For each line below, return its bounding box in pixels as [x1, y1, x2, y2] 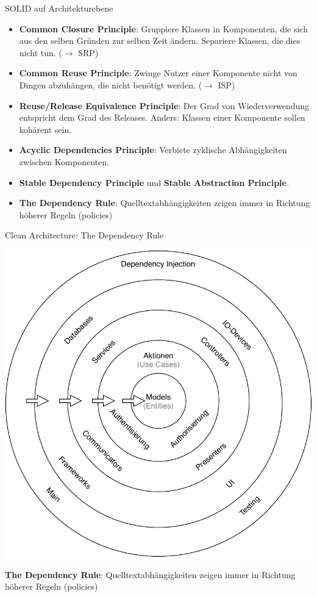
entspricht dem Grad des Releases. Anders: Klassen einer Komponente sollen [19, 111, 305, 124]
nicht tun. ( [19, 46, 62, 59]
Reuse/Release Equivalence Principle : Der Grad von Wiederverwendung [19, 99, 310, 112]
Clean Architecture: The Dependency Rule [5, 229, 164, 241]
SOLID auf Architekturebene [5, 2, 113, 14]
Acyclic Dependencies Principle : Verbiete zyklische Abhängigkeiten [19, 143, 287, 156]
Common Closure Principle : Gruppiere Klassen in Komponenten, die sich [19, 22, 308, 35]
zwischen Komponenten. [19, 155, 109, 168]
